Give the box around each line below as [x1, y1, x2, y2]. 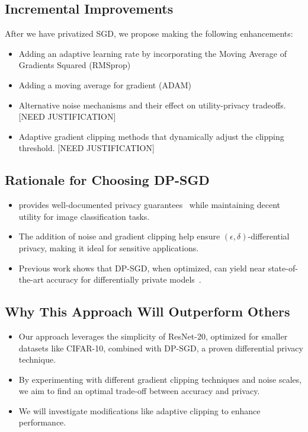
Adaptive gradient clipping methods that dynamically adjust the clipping [18, 130, 284, 142]
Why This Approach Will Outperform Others [5, 302, 290, 321]
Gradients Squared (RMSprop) [18, 59, 131, 71]
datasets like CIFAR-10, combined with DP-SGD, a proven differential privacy [18, 341, 303, 354]
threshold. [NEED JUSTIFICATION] [18, 142, 155, 154]
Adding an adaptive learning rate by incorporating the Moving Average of [18, 47, 287, 59]
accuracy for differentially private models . [46, 273, 201, 286]
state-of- [268, 261, 298, 274]
